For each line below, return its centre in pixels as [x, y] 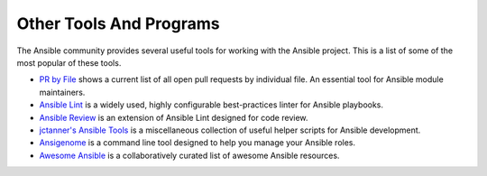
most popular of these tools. [69, 62]
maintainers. [62, 92]
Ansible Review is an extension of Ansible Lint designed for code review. [174, 117]
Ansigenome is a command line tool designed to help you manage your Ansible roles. [198, 143]
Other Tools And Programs [118, 23]
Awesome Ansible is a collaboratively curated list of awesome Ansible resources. [189, 155]
